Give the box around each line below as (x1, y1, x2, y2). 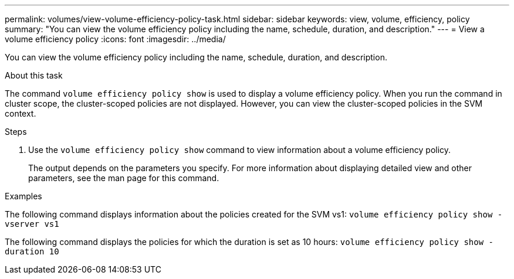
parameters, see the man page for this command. (28, 173, 219, 183)
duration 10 (5, 247, 59, 256)
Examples (5, 191, 42, 201)
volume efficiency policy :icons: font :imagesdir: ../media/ (5, 34, 226, 44)
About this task (5, 70, 63, 80)
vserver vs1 (5, 219, 59, 229)
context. (5, 108, 36, 118)
